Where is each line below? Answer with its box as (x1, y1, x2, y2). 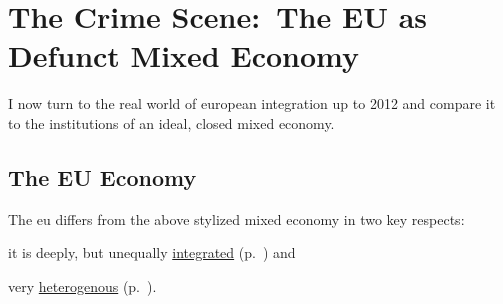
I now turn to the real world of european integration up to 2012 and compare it (8, 93, 496, 114)
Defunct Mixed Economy (8, 35, 359, 76)
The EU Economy (8, 161, 197, 192)
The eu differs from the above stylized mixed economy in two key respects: (8, 208, 465, 229)
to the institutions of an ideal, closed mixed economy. (8, 112, 335, 133)
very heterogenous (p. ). (8, 275, 157, 296)
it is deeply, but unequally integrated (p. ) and (8, 242, 296, 263)
